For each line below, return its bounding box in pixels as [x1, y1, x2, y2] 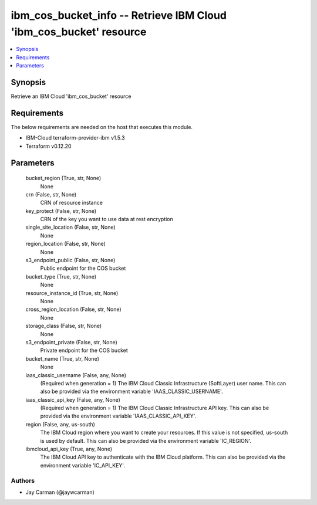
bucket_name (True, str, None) [25, 355, 100, 362]
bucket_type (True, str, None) [25, 273, 97, 280]
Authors [11, 476, 35, 484]
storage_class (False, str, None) [25, 323, 102, 330]
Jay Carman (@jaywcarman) [25, 489, 95, 496]
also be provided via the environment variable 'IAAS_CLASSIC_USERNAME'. [40, 388, 223, 395]
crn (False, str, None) [25, 191, 77, 198]
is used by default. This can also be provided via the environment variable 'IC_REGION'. [40, 437, 252, 444]
